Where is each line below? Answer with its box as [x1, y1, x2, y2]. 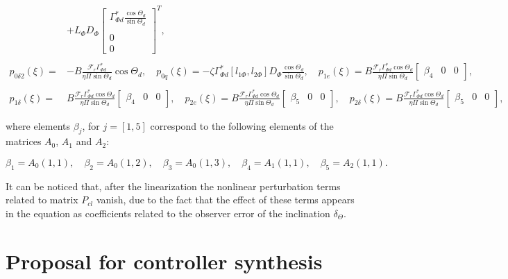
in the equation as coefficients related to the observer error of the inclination [6, 205, 330, 220]
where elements [6, 118, 71, 133]
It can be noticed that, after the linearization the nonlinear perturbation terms [6, 178, 341, 193]
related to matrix [6, 192, 78, 207]
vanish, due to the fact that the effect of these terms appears [96, 192, 355, 207]
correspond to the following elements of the [150, 118, 334, 133]
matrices [6, 134, 42, 149]
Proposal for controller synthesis [6, 246, 323, 275]
